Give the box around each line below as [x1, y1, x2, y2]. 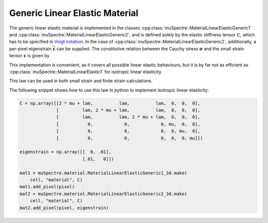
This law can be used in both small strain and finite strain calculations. [9, 78, 153, 84]
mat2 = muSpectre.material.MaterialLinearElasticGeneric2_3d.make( [19, 191, 188, 197]
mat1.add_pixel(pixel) [19, 184, 75, 190]
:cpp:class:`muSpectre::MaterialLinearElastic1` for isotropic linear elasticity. [9, 69, 163, 75]
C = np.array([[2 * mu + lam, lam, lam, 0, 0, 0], [19, 100, 201, 106]
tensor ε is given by [9, 53, 50, 59]
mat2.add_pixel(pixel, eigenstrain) [19, 205, 109, 211]
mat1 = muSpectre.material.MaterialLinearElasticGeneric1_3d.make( [19, 170, 188, 176]
